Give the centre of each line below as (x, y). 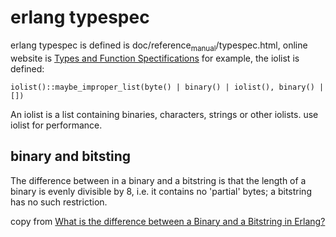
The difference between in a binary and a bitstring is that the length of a (158, 180)
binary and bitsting (71, 156)
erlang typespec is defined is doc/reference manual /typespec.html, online (159, 46)
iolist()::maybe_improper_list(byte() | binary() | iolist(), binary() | (167, 87)
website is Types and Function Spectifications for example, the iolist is (155, 58)
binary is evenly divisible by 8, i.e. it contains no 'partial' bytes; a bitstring (161, 191)
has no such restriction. (59, 202)
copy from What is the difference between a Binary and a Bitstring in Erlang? (168, 221)
